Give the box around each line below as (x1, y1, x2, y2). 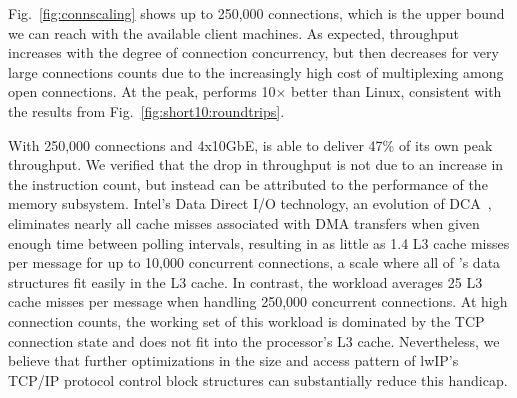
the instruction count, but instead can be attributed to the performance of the (8, 173, 488, 194)
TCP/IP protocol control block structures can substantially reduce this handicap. (8, 369, 508, 390)
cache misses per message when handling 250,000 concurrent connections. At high (8, 291, 508, 312)
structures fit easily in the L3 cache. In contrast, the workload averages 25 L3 (8, 271, 483, 292)
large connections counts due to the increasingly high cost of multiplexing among (8, 61, 504, 82)
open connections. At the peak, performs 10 (8, 81, 276, 102)
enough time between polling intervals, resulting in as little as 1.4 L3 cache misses (8, 232, 510, 253)
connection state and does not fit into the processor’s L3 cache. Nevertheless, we (8, 330, 500, 351)
